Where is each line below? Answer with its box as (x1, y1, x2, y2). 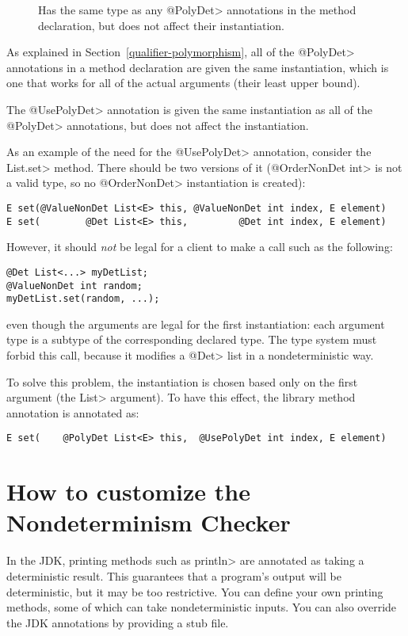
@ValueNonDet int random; (6, 280, 143, 291)
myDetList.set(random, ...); (6, 293, 160, 305)
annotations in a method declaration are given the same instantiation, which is (6, 59, 389, 75)
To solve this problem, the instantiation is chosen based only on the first (6, 373, 358, 390)
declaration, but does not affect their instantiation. (38, 17, 284, 33)
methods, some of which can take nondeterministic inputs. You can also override (6, 599, 397, 615)
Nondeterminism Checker (6, 506, 291, 539)
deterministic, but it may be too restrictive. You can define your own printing (6, 583, 383, 600)
